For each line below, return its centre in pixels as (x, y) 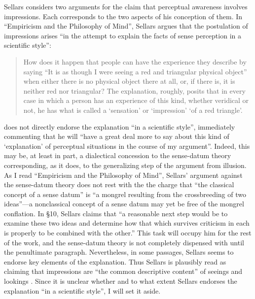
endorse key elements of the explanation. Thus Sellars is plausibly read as (115, 261)
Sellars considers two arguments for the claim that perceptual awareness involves (126, 6)
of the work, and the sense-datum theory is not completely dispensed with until (124, 242)
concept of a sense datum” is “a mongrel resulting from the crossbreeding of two (125, 194)
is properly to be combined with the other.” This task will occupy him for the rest (128, 233)
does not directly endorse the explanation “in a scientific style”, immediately (120, 126)
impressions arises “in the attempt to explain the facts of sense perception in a (123, 35)
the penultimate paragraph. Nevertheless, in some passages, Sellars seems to (119, 252)
